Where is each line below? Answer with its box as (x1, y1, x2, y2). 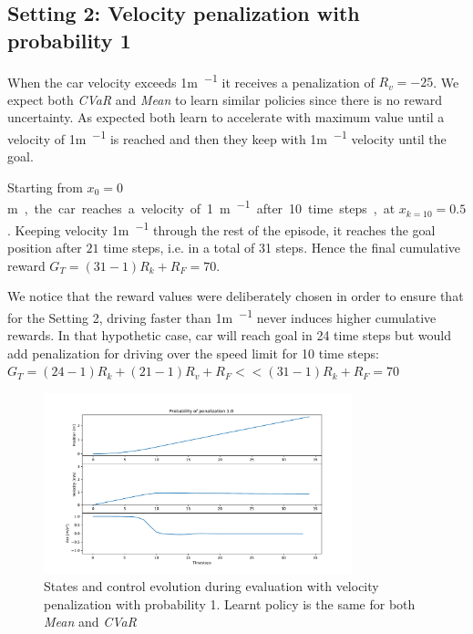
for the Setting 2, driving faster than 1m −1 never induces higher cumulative (7, 305, 437, 327)
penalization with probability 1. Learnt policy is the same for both (44, 594, 416, 613)
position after (7, 237, 82, 256)
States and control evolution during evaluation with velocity (44, 577, 379, 596)
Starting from (7, 177, 83, 196)
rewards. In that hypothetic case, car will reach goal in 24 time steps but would (7, 326, 451, 344)
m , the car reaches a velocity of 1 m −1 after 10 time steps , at (7, 196, 396, 218)
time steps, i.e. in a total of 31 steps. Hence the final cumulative (103, 237, 461, 256)
